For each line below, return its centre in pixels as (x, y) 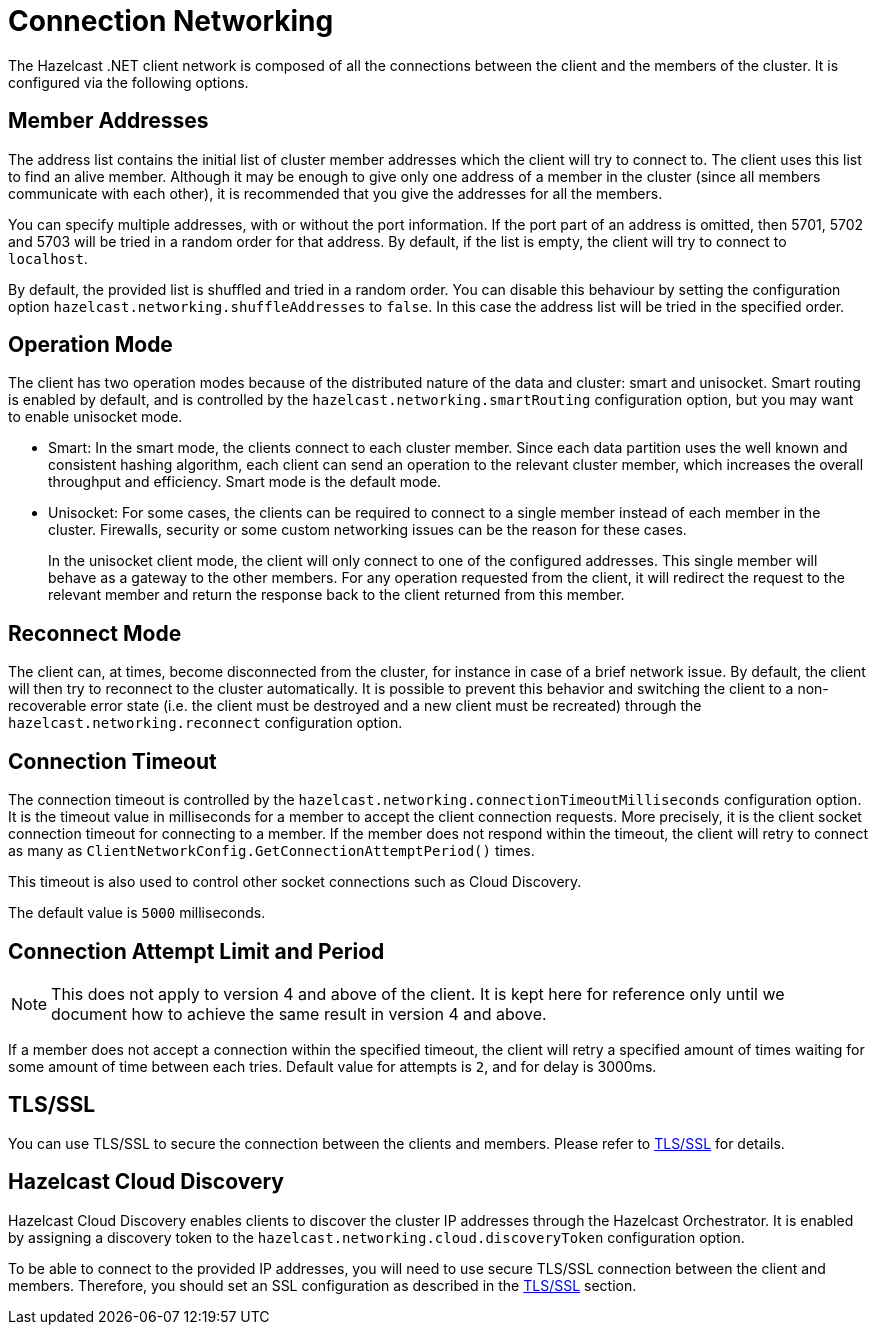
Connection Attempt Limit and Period (196, 951)
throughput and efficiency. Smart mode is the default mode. (245, 482)
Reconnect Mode (95, 633)
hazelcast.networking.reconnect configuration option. (205, 723)
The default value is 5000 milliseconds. (137, 913)
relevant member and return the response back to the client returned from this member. (336, 595)
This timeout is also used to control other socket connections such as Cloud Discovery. (295, 882)
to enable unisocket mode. (95, 417)
